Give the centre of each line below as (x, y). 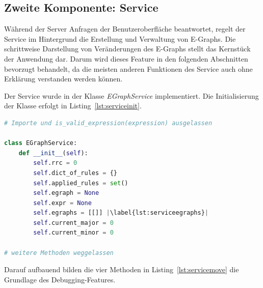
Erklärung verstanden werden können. (63, 79)
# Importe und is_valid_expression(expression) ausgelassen (108, 123)
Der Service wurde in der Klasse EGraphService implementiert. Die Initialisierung (131, 95)
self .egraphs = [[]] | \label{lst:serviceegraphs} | (121, 213)
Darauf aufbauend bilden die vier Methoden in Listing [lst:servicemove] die (122, 269)
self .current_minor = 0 (73, 233)
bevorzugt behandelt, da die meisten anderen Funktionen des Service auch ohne (128, 68)
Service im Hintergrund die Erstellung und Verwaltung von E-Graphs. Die (120, 38)
